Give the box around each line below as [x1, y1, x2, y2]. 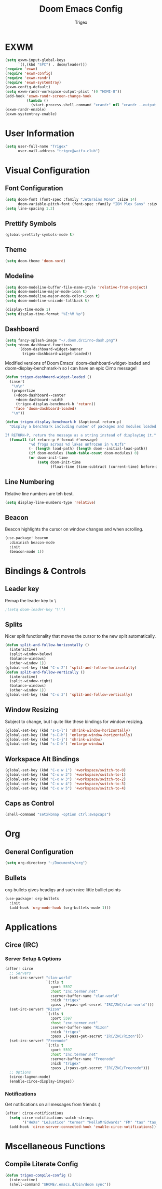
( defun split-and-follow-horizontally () [5, 643, 90, 648]
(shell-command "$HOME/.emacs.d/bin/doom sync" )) [9, 1182, 111, 1187]
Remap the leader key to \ [5, 597, 56, 603]
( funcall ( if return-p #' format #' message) [9, 437, 98, 442]
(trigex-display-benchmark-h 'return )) [15, 402, 96, 407]
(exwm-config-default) [5, 84, 51, 89]
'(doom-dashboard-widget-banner [17, 347, 83, 352]
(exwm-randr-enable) [5, 107, 47, 112]
